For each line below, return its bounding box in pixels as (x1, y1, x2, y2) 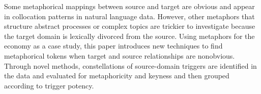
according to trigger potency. (4, 80, 94, 90)
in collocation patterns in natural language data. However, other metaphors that (4, 11, 255, 21)
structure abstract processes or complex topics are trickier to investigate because (4, 21, 255, 31)
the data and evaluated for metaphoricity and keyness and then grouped (4, 70, 229, 81)
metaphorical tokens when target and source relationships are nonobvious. (4, 50, 235, 61)
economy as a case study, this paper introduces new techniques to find (4, 40, 223, 51)
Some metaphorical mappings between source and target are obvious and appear (4, 1, 255, 11)
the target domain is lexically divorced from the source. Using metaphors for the (4, 30, 255, 41)
